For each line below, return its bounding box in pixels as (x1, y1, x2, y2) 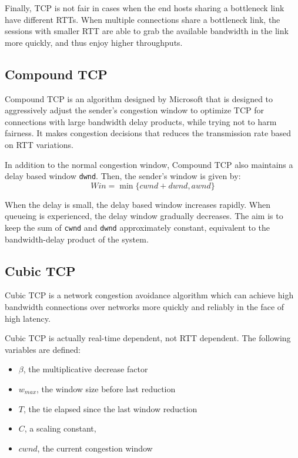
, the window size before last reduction (36, 383, 176, 395)
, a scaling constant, (24, 422, 96, 435)
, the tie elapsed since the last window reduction (23, 402, 197, 415)
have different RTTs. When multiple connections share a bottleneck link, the (5, 13, 280, 25)
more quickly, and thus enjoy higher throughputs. (5, 36, 183, 48)
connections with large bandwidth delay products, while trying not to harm (5, 115, 277, 127)
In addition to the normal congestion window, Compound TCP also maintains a (5, 158, 293, 170)
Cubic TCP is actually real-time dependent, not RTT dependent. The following (5, 332, 291, 344)
